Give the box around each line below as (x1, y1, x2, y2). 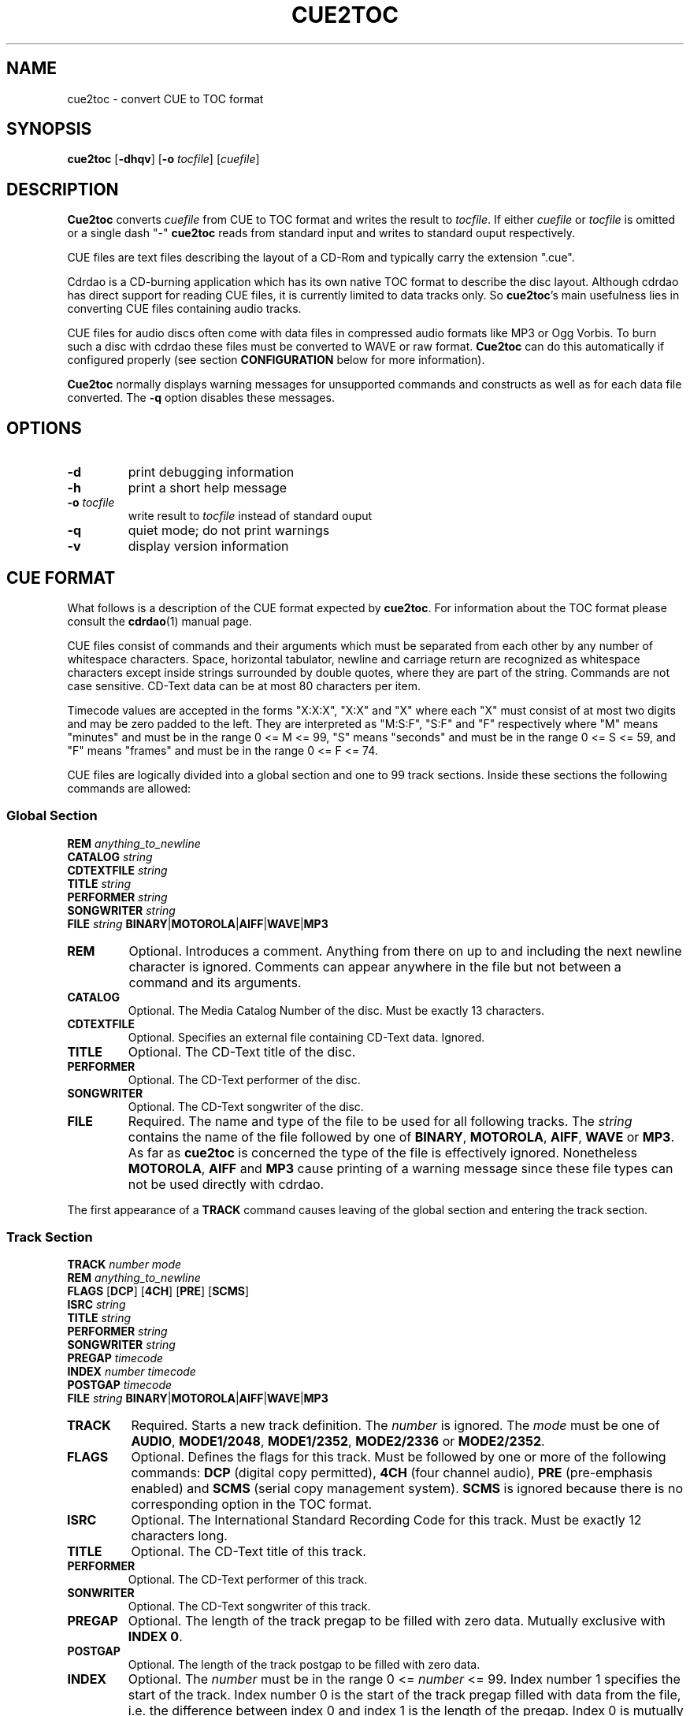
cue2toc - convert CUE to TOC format (67, 91, 264, 106)
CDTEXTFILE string (67, 863, 168, 877)
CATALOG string (67, 849, 153, 864)
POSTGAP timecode (67, 1378, 172, 1392)
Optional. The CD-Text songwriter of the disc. (128, 1099, 364, 1113)
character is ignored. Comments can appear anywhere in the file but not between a (128, 958, 621, 975)
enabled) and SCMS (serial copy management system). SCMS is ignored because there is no (131, 1480, 684, 1497)
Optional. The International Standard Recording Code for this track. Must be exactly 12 (131, 1512, 642, 1528)
